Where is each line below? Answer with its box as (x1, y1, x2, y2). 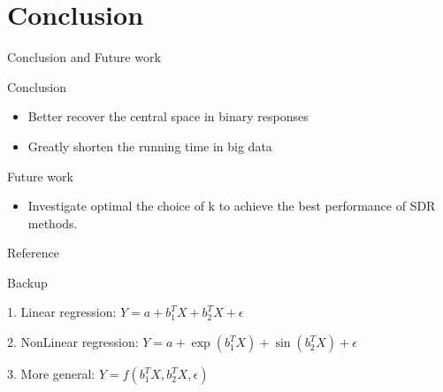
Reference (7, 243, 59, 262)
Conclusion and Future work (7, 48, 161, 66)
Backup (7, 273, 48, 291)
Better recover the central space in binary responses (27, 107, 309, 126)
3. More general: (7, 365, 95, 383)
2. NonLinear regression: (7, 333, 139, 351)
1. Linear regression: (7, 303, 117, 321)
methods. (27, 213, 78, 232)
